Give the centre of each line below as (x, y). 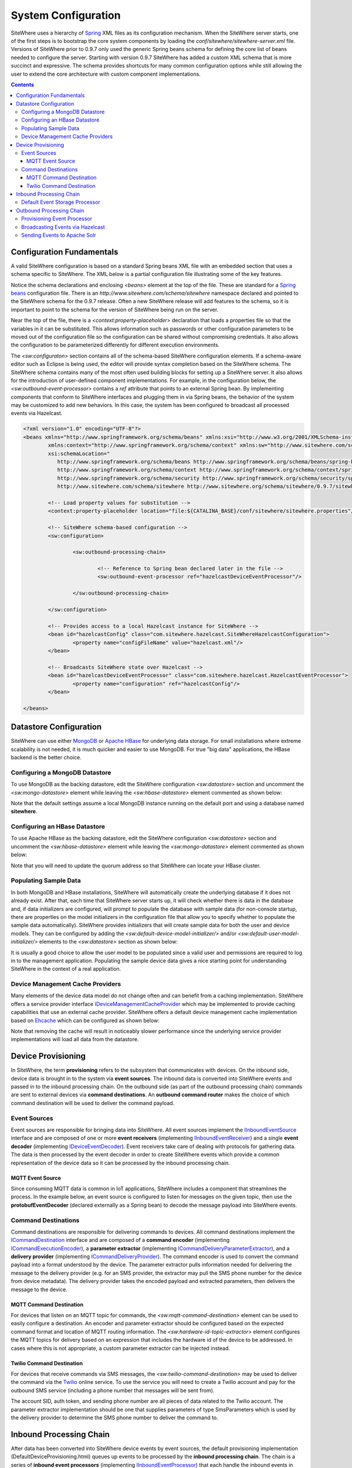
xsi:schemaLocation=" (79, 453)
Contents (23, 85)
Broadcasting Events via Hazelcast (63, 227)
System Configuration (66, 15)
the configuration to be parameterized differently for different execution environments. (115, 345)
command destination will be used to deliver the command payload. (93, 1103)
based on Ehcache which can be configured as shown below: (85, 1020)
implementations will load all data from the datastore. (75, 1039)
